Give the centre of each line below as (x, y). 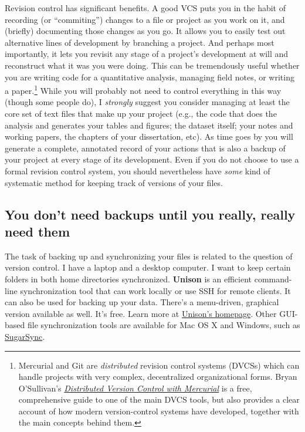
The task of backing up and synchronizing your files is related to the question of (149, 256)
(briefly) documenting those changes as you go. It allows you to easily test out (145, 31)
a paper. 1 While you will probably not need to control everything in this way (143, 90)
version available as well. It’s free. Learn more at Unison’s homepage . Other (141, 313)
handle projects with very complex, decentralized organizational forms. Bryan (158, 377)
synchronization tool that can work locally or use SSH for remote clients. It (155, 290)
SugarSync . (25, 336)
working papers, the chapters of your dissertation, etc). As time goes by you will (149, 136)
